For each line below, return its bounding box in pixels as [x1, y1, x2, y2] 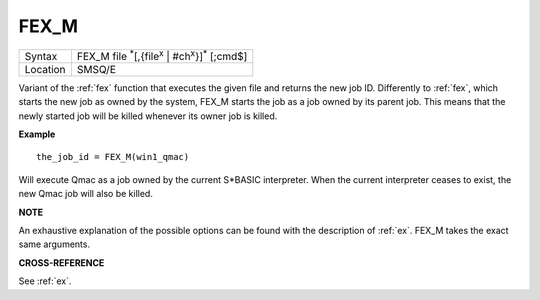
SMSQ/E [76, 62, 117, 76]
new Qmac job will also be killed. [18, 188, 154, 200]
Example [18, 128, 56, 140]
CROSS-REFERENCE [18, 256, 105, 269]
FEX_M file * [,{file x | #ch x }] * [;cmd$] [76, 47, 248, 63]
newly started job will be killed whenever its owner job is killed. [18, 110, 278, 122]
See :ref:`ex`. [18, 275, 72, 287]
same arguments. [18, 238, 90, 250]
